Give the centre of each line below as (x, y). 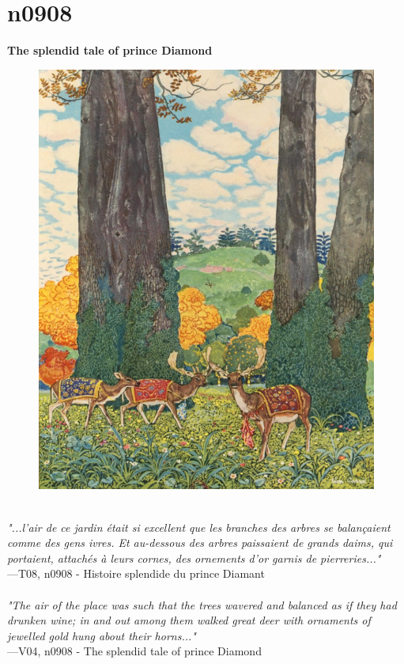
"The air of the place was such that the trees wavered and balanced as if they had (202, 604)
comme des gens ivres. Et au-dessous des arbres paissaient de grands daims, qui (200, 543)
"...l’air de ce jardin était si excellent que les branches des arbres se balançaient (199, 527)
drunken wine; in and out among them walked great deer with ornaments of (189, 620)
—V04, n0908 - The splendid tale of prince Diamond (134, 651)
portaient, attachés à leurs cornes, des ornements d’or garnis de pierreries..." (194, 558)
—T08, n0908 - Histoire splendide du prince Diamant (136, 573)
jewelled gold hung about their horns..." (102, 635)
